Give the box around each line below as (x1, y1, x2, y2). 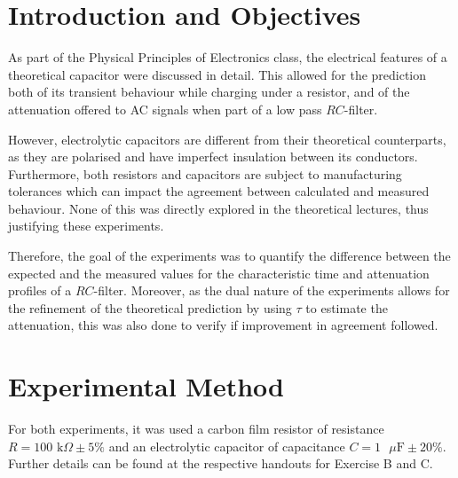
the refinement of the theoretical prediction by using (8, 298, 292, 317)
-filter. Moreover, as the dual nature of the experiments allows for (93, 281, 450, 300)
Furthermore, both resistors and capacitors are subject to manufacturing (8, 164, 402, 183)
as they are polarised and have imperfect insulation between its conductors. (8, 147, 418, 166)
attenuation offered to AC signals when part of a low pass (8, 99, 322, 118)
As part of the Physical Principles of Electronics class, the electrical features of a (8, 48, 447, 67)
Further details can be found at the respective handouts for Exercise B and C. (8, 454, 433, 473)
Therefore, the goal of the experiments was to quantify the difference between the (8, 247, 451, 265)
